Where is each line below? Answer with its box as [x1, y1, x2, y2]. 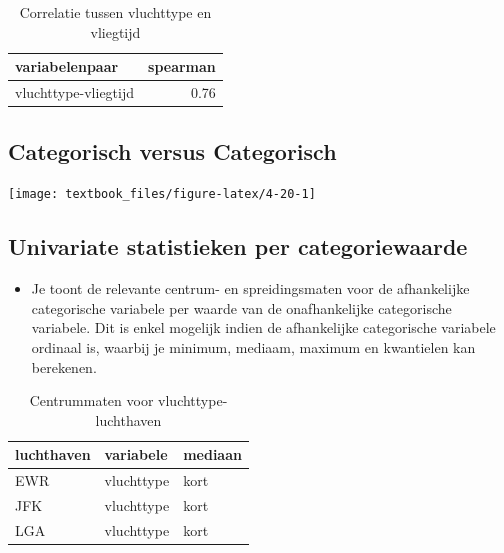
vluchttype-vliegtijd [15, 82, 135, 103]
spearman [148, 56, 216, 77]
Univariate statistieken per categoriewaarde [8, 231, 468, 262]
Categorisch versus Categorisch [8, 135, 337, 166]
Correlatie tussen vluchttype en [19, 2, 212, 22]
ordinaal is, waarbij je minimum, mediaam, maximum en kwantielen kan [31, 336, 476, 357]
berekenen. [31, 356, 97, 377]
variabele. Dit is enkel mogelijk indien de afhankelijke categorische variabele [31, 317, 496, 338]
